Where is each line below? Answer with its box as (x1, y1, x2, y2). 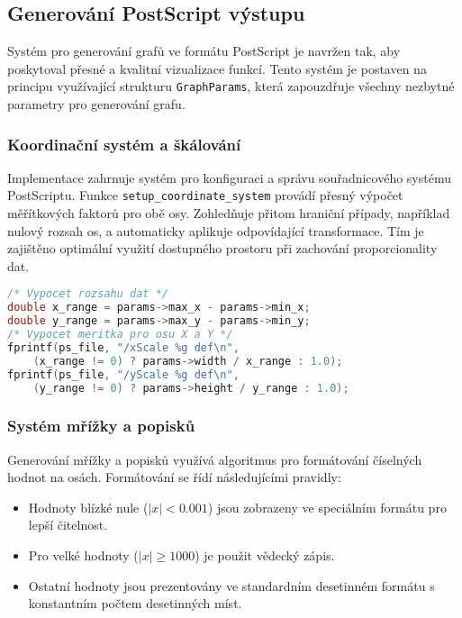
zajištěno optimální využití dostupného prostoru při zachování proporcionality (7, 239, 438, 258)
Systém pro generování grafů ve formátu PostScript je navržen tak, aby (7, 41, 401, 60)
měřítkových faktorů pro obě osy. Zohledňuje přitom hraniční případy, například (7, 204, 450, 223)
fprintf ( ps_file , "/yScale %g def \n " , (7, 368, 240, 381)
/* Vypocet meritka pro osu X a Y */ (7, 328, 233, 341)
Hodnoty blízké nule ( (28, 497, 149, 516)
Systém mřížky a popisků (7, 414, 195, 437)
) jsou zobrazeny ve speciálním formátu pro (207, 497, 447, 516)
